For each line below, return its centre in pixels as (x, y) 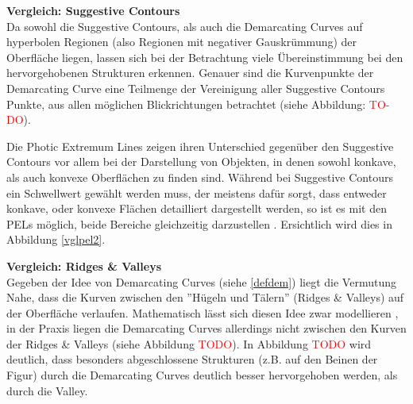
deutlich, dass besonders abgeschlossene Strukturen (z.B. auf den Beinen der (192, 359)
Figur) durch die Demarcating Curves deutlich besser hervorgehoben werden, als (202, 375)
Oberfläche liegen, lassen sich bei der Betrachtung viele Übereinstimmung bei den (205, 57)
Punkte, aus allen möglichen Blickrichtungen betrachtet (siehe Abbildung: (186, 104)
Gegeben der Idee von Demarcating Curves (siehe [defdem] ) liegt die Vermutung (201, 281)
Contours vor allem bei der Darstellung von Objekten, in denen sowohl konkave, (201, 162)
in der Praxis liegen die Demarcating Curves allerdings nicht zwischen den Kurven (206, 328)
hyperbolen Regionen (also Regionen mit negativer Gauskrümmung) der (182, 42)
